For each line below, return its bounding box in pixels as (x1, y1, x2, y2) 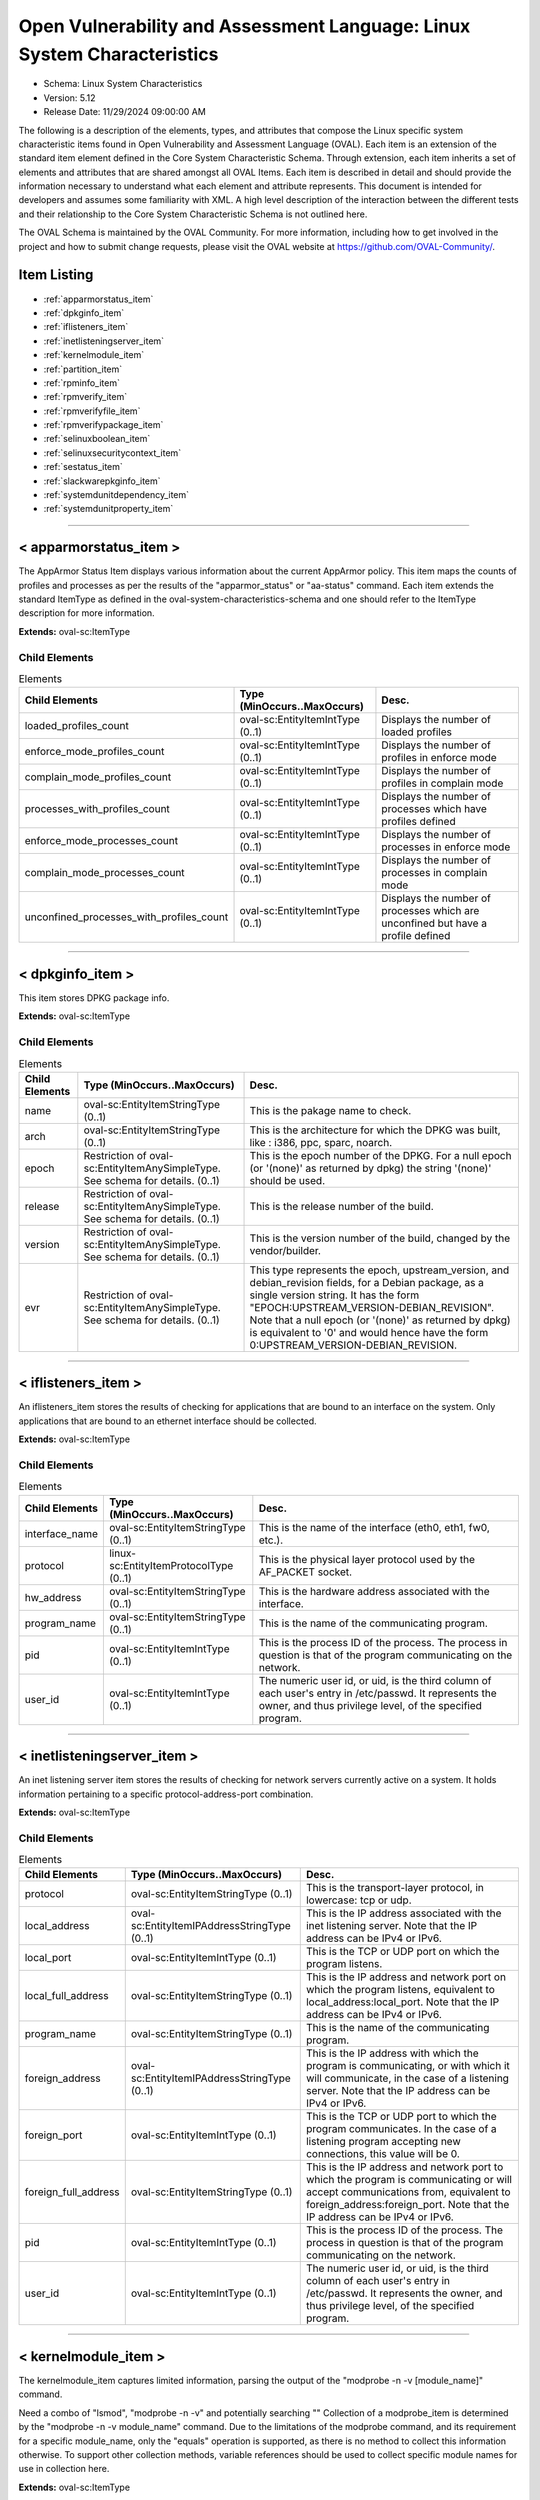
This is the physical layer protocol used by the (258, 1552, 475, 1566)
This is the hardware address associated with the (258, 1584, 490, 1598)
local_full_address (24, 1989, 109, 2003)
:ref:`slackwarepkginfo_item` (43, 475, 161, 487)
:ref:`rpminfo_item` (43, 376, 120, 389)
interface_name (24, 1526, 99, 1540)
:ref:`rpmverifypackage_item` (43, 419, 164, 431)
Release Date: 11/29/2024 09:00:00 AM (43, 106, 207, 118)
